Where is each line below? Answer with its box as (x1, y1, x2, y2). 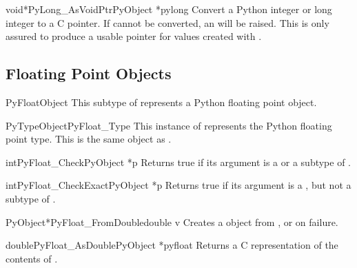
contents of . (6, 251, 58, 265)
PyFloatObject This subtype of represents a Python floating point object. (6, 94, 317, 109)
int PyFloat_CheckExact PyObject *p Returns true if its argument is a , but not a (6, 178, 351, 192)
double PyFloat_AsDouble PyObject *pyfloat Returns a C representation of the (6, 238, 338, 252)
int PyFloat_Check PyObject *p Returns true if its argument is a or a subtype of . (6, 154, 351, 169)
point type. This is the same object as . (6, 132, 172, 146)
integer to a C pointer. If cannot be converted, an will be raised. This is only (6, 15, 329, 30)
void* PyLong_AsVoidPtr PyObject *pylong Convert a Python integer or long (6, 2, 332, 16)
